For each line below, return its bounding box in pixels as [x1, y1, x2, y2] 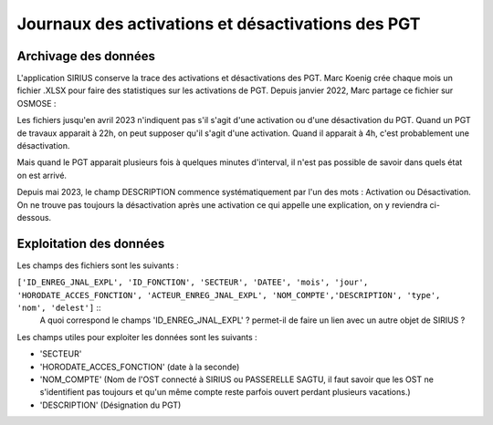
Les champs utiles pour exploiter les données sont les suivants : [16, 331, 257, 342]
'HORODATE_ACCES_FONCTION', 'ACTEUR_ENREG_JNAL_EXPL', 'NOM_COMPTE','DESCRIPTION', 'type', [16, 290, 441, 300]
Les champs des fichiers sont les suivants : [16, 260, 180, 271]
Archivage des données [16, 48, 155, 64]
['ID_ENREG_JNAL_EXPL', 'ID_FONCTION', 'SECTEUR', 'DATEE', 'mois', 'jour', [16, 277, 369, 287]
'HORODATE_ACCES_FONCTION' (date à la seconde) [39, 361, 240, 372]
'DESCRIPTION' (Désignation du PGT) [39, 399, 182, 410]
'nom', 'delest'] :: [16, 302, 101, 314]
